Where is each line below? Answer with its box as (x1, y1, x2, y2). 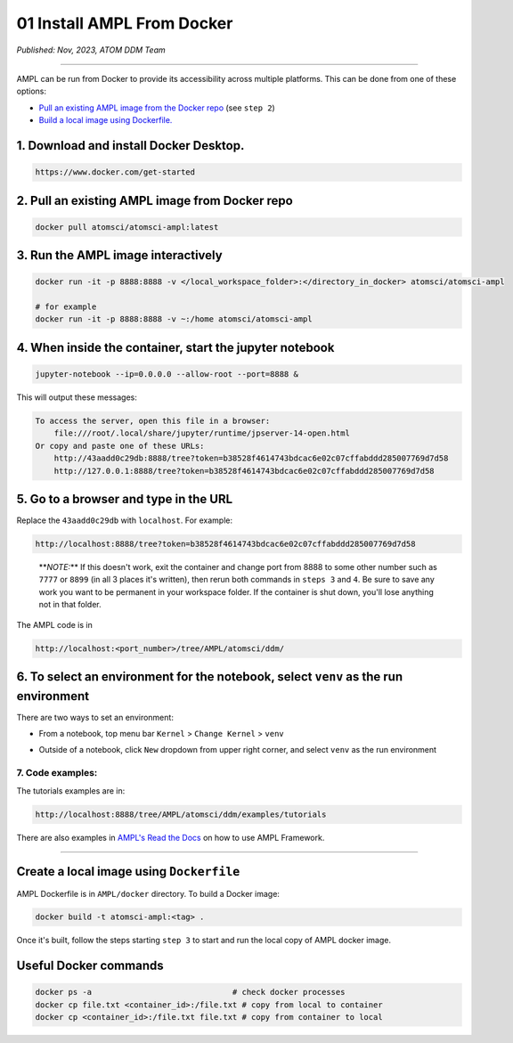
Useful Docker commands (16, 958, 164, 974)
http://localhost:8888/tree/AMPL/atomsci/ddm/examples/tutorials (35, 809, 327, 819)
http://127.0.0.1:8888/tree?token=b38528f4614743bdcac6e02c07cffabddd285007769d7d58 (53, 466, 436, 476)
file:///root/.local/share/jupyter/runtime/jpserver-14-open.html (53, 428, 351, 438)
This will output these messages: (16, 392, 137, 403)
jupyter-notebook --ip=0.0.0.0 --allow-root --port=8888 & (35, 370, 298, 379)
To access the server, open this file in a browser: (35, 416, 271, 427)
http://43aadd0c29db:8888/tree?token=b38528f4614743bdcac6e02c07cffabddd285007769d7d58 (53, 453, 449, 463)
